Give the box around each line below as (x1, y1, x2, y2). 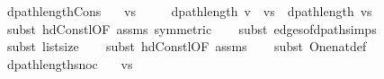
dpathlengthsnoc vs (6, 54, 133, 73)
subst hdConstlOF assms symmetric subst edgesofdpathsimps (6, 19, 377, 38)
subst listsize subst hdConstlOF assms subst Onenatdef (6, 37, 367, 56)
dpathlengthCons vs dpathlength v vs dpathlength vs (6, 2, 372, 20)
